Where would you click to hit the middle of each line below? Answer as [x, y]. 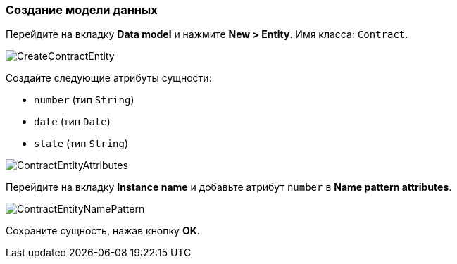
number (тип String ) [84, 100]
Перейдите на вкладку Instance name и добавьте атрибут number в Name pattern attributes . [229, 187]
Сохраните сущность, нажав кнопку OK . [103, 231]
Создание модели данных [82, 10]
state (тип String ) [81, 144]
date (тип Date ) [72, 122]
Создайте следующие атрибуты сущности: [109, 78]
